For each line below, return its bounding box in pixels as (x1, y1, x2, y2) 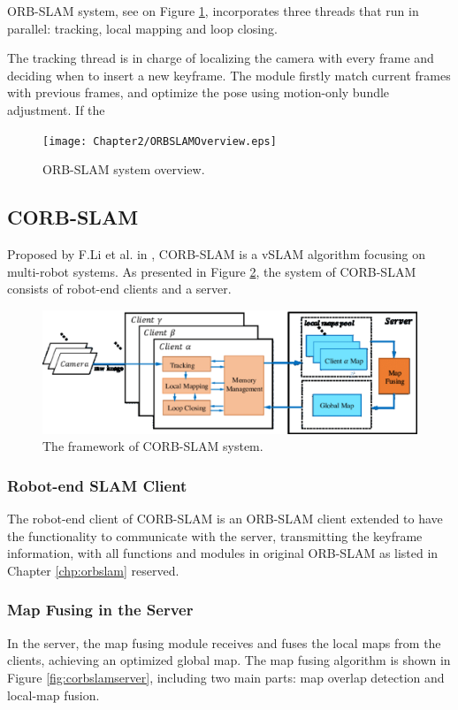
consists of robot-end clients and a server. (7, 279, 232, 298)
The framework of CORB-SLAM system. (42, 437, 263, 455)
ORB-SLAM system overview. (42, 160, 205, 179)
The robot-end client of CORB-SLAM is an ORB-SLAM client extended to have (7, 509, 443, 528)
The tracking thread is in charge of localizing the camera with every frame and (7, 49, 434, 67)
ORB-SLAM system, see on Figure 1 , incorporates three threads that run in (7, 2, 419, 19)
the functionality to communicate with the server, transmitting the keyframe (7, 526, 423, 545)
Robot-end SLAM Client (7, 474, 187, 496)
